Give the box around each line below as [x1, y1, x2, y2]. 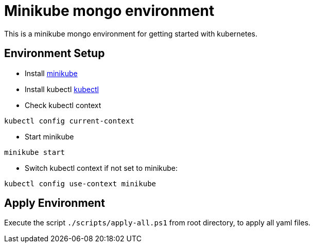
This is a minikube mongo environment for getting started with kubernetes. [4, 29, 258, 38]
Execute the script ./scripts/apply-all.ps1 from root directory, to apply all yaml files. [4, 218, 311, 227]
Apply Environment [4, 197, 105, 210]
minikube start [4, 148, 65, 156]
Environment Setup [4, 47, 105, 60]
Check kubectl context [25, 100, 101, 110]
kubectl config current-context [4, 116, 134, 125]
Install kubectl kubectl [25, 84, 99, 94]
